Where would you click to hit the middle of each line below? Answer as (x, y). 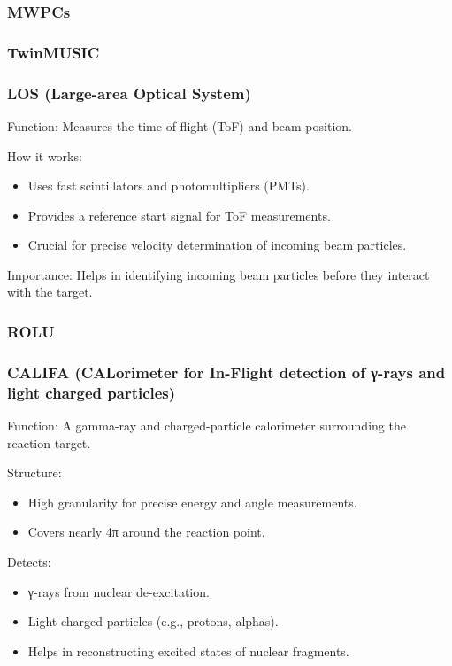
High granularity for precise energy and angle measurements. (192, 502)
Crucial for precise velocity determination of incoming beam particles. (217, 245)
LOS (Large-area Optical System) (129, 93)
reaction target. (49, 442)
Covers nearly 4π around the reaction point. (146, 532)
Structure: (34, 472)
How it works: (45, 155)
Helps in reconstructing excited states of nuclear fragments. (188, 651)
